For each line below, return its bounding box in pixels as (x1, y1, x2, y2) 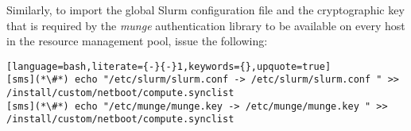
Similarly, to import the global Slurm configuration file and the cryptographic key (6, 2, 405, 17)
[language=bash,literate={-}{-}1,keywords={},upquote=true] (6, 60, 332, 72)
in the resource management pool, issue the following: (6, 33, 268, 49)
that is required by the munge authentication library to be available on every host (6, 17, 405, 33)
